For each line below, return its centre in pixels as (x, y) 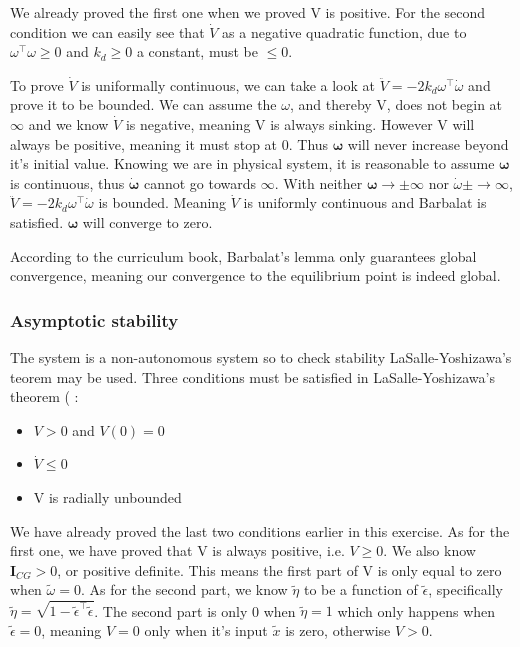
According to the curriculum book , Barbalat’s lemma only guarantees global (243, 255)
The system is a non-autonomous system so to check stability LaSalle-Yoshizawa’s (261, 356)
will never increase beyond (428, 143)
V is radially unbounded (107, 496)
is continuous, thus (67, 182)
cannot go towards (200, 182)
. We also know (429, 550)
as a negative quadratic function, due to (344, 31)
